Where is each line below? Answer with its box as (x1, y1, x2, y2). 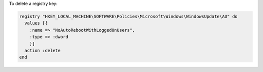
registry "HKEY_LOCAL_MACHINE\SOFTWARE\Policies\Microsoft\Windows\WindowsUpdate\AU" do (19, 14, 238, 19)
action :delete (24, 48, 61, 53)
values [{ (24, 20, 48, 26)
